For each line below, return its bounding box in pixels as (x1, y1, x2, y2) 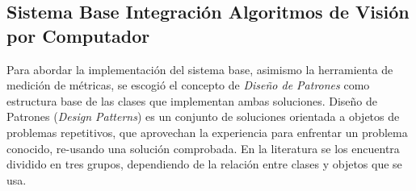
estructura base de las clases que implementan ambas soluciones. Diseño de (6, 92, 378, 109)
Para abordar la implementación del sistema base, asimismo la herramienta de (6, 60, 393, 77)
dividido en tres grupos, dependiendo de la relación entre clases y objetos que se (6, 156, 402, 172)
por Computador (6, 23, 150, 48)
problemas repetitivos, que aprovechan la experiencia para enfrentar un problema (6, 123, 408, 140)
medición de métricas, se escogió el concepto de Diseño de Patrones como (6, 77, 370, 93)
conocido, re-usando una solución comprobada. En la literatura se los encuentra (6, 139, 400, 156)
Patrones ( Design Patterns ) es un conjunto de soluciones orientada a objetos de (6, 108, 400, 125)
